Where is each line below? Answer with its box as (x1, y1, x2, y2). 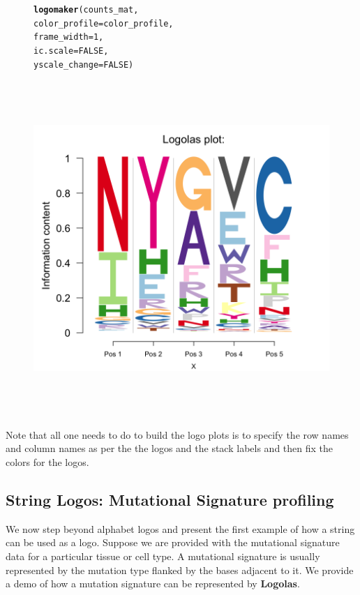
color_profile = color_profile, (33, 18, 174, 29)
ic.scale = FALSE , (33, 45, 109, 56)
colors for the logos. (6, 455, 89, 469)
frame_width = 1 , (33, 32, 104, 43)
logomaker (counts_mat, (33, 5, 139, 15)
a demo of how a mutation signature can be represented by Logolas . (6, 576, 300, 591)
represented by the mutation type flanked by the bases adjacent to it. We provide (6, 562, 354, 577)
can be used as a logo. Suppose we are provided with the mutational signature (6, 535, 340, 550)
